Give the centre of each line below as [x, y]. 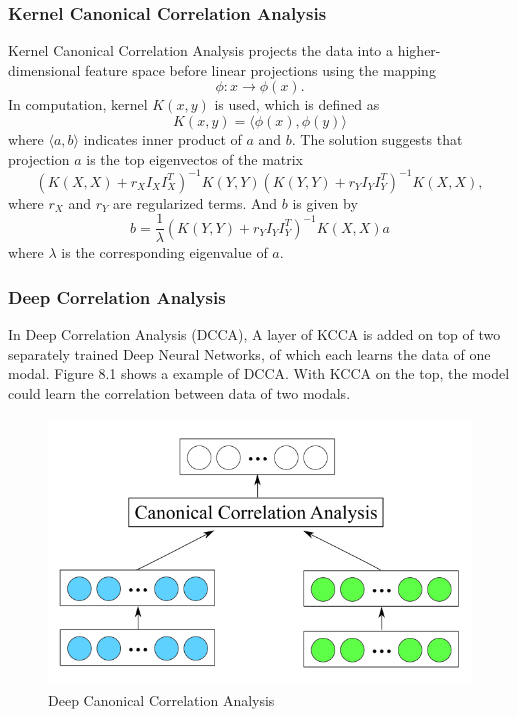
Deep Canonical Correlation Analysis [161, 699]
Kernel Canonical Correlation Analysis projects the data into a [201, 50]
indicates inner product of [162, 139]
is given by [325, 202]
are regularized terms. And [195, 202]
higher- [419, 50]
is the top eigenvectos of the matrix [195, 158]
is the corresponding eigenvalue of [164, 252]
